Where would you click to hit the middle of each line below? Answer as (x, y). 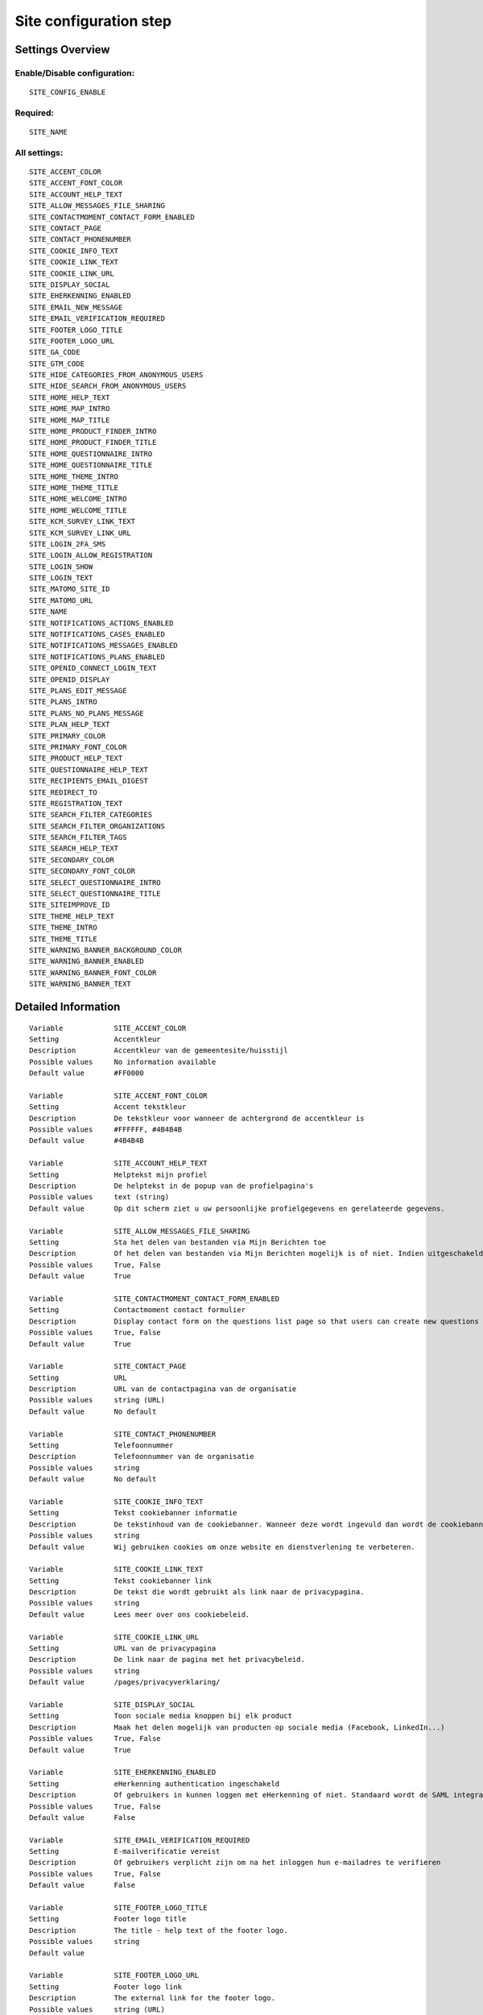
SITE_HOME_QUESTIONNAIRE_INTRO (91, 454)
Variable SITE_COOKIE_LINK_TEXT (116, 1569)
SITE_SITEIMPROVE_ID (70, 905)
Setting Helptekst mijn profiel (119, 1174)
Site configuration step (93, 21)
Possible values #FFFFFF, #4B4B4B (106, 1130)
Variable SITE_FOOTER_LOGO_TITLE (119, 1908)
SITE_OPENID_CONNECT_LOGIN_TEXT (93, 668)
